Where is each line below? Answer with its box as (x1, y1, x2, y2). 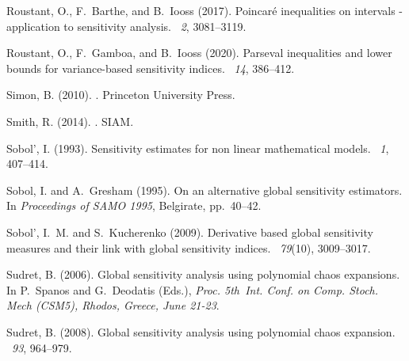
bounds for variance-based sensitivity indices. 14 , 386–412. (6, 59, 295, 76)
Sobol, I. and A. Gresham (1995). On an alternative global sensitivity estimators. (6, 181, 403, 198)
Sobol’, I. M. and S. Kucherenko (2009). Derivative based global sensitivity (6, 223, 373, 240)
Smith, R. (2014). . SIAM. (6, 112, 134, 129)
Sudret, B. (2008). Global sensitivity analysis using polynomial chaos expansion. (6, 323, 396, 340)
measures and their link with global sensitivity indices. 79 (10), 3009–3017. (6, 239, 371, 256)
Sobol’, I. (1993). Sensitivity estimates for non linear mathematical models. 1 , (6, 139, 389, 156)
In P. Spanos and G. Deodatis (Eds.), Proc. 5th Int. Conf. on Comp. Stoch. (6, 281, 379, 298)
